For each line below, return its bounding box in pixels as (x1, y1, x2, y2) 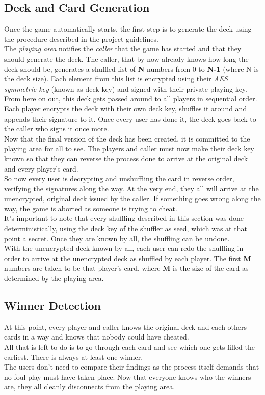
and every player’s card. (4, 163, 78, 174)
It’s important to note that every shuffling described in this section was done (4, 213, 244, 223)
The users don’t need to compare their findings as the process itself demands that (4, 361, 259, 372)
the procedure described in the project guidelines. (4, 33, 158, 44)
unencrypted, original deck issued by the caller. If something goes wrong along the (4, 193, 261, 204)
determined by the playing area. (4, 273, 104, 284)
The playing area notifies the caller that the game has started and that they (4, 43, 242, 54)
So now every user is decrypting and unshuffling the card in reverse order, (4, 173, 234, 184)
